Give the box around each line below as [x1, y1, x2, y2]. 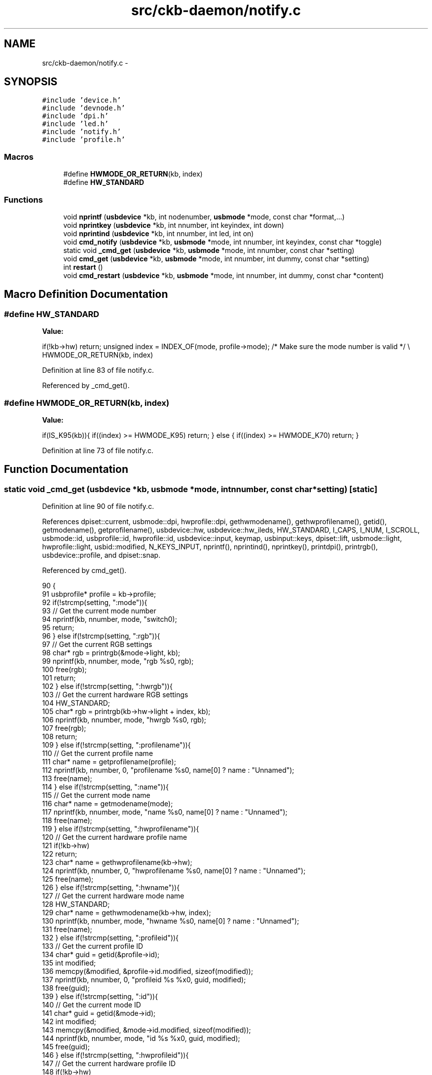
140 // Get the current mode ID [42, 1001, 141, 1009]
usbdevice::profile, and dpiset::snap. [42, 551, 161, 560]
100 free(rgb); [42, 665, 87, 674]
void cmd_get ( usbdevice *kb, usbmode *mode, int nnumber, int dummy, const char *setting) [63, 254, 369, 263]
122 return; [42, 850, 77, 859]
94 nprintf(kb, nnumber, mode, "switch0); [42, 615, 177, 624]
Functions [4, 194, 43, 205]
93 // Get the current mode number [42, 607, 156, 615]
